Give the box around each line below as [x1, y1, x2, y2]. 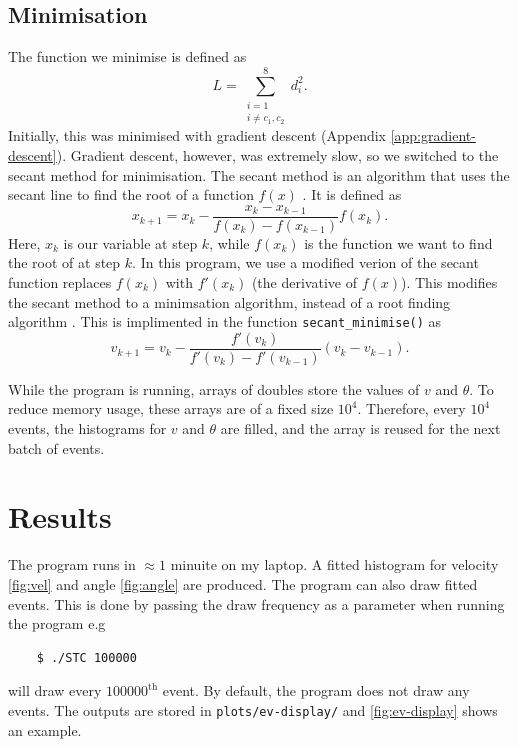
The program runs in [8, 554, 136, 575]
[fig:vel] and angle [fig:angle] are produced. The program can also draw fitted [8, 573, 478, 594]
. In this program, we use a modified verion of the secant [132, 252, 479, 273]
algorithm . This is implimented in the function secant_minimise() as [8, 311, 442, 332]
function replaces [8, 271, 112, 292]
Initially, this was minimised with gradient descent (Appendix [8, 125, 386, 146]
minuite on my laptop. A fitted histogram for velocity [170, 554, 499, 575]
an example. [8, 719, 82, 740]
